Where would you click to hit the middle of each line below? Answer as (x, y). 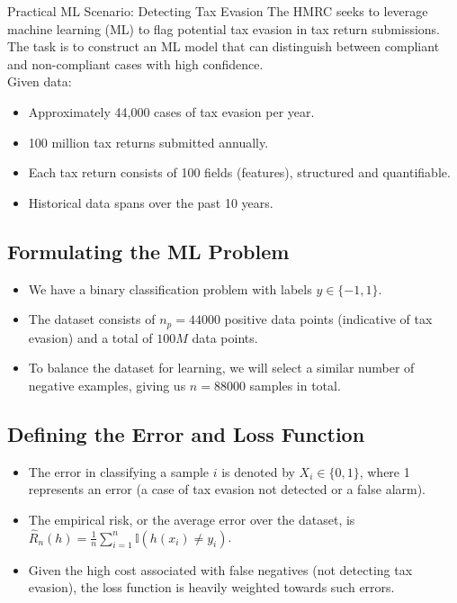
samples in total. (295, 385)
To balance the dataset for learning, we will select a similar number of (221, 368)
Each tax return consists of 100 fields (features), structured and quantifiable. (239, 172)
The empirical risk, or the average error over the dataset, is (192, 519)
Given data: (40, 81)
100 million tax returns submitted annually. (148, 142)
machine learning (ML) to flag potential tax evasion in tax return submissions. (224, 28)
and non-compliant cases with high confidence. (135, 63)
